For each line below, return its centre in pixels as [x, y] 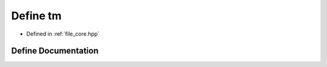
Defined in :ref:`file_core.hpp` [63, 34]
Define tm [36, 16]
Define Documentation [55, 51]
